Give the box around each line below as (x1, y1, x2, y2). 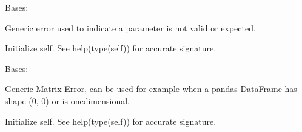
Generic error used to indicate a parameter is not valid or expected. (5, 21, 256, 34)
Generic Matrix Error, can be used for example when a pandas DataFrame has (5, 82, 297, 95)
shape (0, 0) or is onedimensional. (5, 94, 130, 107)
